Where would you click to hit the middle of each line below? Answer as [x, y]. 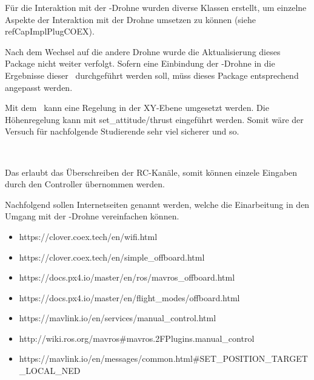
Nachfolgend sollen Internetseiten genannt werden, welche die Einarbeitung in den [157, 204]
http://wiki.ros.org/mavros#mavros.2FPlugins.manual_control [137, 338]
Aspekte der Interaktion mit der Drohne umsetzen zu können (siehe [130, 19]
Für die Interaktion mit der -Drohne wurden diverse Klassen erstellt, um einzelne [156, 7]
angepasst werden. [39, 87]
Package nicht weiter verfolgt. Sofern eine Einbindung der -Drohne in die [140, 63]
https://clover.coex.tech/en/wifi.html [88, 236]
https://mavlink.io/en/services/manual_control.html [118, 318]
